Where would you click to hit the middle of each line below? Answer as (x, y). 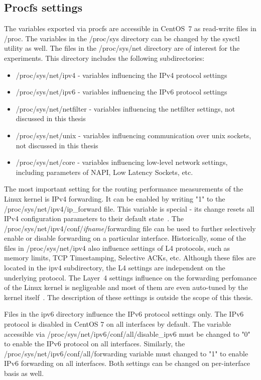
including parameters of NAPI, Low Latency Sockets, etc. (104, 172)
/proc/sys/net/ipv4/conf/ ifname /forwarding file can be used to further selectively (130, 228)
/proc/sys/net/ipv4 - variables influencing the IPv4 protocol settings (121, 75)
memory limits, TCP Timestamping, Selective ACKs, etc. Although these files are (130, 258)
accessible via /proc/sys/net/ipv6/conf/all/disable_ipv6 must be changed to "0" (127, 334)
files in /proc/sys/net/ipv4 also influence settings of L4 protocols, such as (117, 248)
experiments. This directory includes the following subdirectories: (104, 58)
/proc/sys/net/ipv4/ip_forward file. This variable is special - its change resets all (129, 208)
